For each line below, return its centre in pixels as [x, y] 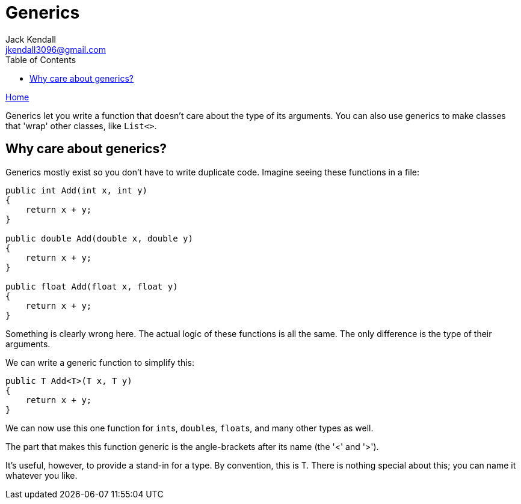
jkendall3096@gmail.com [56, 49]
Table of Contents [41, 59]
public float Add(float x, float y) [92, 286]
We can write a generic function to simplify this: [100, 362]
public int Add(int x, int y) [77, 190]
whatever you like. [42, 475]
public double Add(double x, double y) [99, 238]
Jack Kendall [31, 39]
